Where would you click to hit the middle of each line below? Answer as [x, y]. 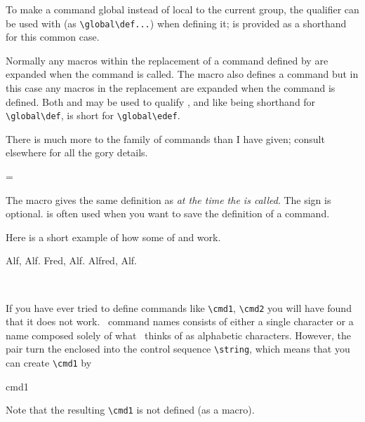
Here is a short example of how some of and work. [113, 237]
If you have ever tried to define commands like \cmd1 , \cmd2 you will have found [179, 307]
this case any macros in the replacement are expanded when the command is [171, 88]
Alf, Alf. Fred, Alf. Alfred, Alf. [71, 260]
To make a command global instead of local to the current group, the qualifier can [182, 9]
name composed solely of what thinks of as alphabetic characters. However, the [179, 335]
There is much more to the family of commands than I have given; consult [165, 138]
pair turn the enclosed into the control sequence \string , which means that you [178, 349]
